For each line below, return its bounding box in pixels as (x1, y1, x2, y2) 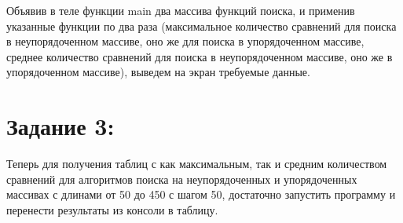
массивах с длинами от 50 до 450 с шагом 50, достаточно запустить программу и (6, 186, 396, 203)
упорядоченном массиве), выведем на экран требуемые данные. (6, 64, 310, 80)
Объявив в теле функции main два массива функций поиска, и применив (6, 2, 355, 18)
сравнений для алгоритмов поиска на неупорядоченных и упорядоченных (6, 170, 357, 187)
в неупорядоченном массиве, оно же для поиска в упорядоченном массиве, (6, 33, 365, 49)
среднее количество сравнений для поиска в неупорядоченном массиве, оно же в (6, 48, 393, 64)
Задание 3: (6, 110, 115, 142)
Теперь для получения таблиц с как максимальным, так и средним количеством (6, 155, 387, 172)
